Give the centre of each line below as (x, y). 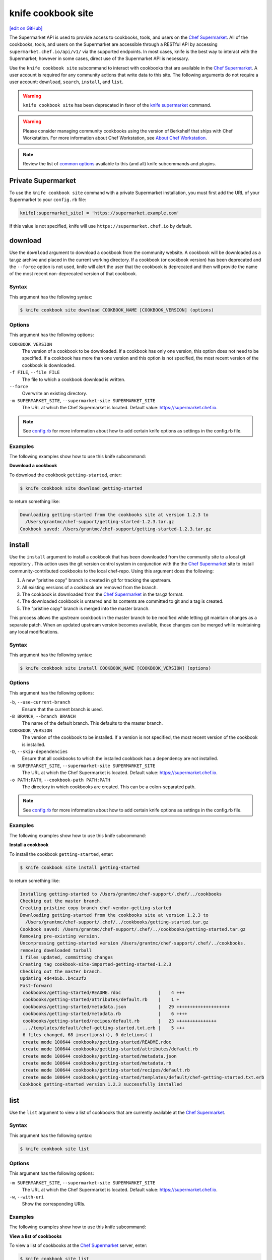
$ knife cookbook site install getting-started (80, 867)
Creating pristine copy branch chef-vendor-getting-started (96, 908)
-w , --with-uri (27, 1196)
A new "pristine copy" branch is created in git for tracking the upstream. (97, 580)
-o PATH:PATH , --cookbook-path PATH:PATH (60, 780)
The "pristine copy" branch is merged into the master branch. (86, 608)
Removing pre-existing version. (60, 936)
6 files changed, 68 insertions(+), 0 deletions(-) (88, 1035)
